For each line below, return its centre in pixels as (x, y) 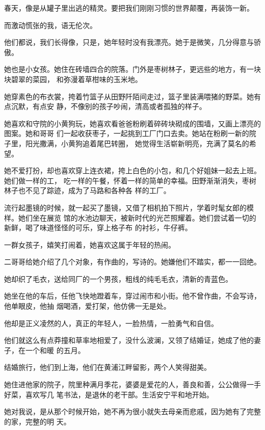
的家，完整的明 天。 (37, 421)
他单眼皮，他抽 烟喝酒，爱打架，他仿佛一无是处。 (87, 306)
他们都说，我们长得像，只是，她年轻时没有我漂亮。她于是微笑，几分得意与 (129, 42)
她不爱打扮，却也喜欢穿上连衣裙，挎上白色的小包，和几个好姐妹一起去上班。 (132, 170)
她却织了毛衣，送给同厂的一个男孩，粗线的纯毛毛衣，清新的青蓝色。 (118, 278)
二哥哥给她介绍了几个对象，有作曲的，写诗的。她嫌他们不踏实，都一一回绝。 (132, 262)
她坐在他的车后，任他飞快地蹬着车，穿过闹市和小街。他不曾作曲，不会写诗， (132, 296)
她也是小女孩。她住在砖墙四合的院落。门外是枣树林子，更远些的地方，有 (125, 69)
